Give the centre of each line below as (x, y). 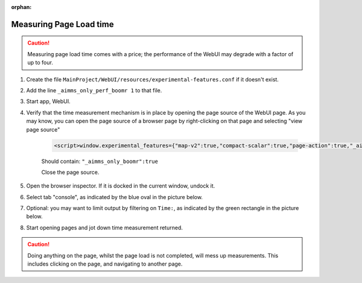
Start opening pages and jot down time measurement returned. (105, 227)
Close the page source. (70, 172)
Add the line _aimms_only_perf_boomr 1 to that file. (94, 90)
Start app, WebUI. (48, 101)
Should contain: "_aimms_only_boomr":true (100, 161)
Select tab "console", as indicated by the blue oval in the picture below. (115, 197)
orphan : (21, 7)
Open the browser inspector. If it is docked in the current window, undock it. (121, 186)
